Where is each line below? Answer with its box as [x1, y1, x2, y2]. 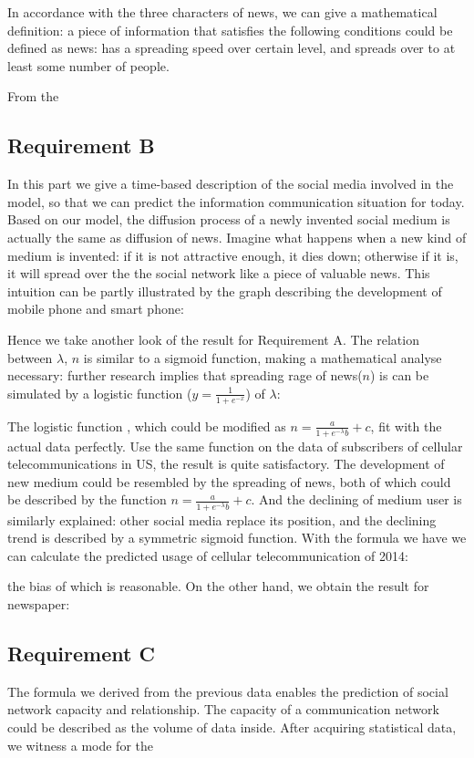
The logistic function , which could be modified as [7, 416, 286, 435]
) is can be [370, 366, 429, 385]
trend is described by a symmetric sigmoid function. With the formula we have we [7, 528, 467, 547]
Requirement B [7, 131, 155, 160]
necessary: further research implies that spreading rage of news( [7, 366, 363, 385]
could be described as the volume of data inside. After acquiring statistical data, [7, 717, 457, 736]
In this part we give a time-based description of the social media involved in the [7, 174, 454, 193]
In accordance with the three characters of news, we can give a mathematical [7, 3, 438, 21]
